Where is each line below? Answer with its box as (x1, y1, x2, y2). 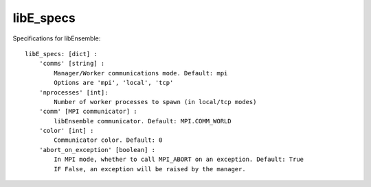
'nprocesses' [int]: (38, 88, 109, 96)
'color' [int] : (38, 127, 94, 135)
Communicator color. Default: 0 (54, 136, 163, 144)
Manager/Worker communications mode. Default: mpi (54, 69, 228, 77)
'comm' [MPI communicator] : (38, 108, 137, 116)
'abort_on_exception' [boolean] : (38, 146, 156, 153)
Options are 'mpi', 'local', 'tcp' (54, 79, 174, 87)
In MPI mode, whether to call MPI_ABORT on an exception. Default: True (54, 155, 304, 164)
